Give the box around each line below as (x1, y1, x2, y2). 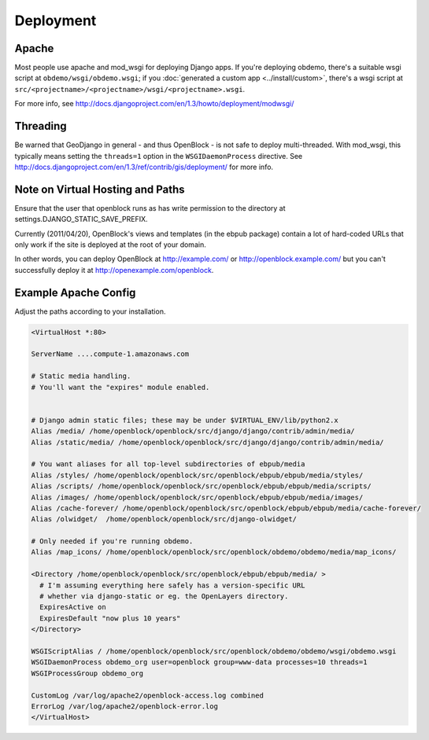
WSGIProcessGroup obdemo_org (31, 668, 144, 678)
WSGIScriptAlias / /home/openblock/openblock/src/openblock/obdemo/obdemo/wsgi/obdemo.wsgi (31, 647, 397, 656)
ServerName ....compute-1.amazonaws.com (31, 350, 189, 359)
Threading (14, 120, 67, 133)
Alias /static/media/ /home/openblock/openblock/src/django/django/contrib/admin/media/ (31, 437, 385, 447)
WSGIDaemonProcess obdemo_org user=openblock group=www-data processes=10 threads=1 (31, 657, 368, 667)
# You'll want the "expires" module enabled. (31, 382, 210, 392)
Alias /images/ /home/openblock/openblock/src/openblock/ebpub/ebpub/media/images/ (31, 492, 364, 502)
